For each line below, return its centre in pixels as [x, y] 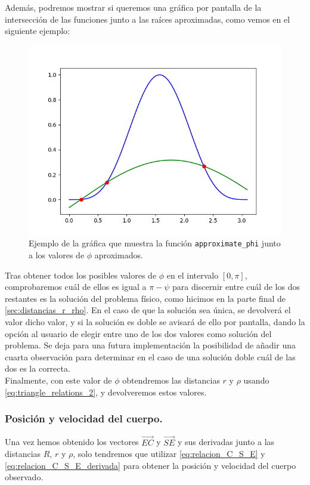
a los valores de [57, 255]
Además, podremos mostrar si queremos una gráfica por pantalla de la [133, 7]
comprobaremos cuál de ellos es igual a [76, 287]
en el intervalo [193, 275]
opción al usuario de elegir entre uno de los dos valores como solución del [138, 333]
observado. [24, 477]
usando [256, 380]
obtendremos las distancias [171, 380]
